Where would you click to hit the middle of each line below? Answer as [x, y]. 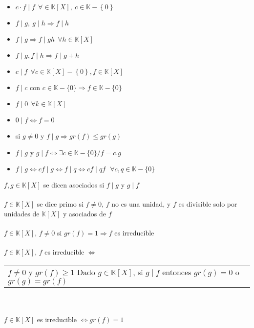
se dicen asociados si [74, 185]
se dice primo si [60, 204]
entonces [177, 272]
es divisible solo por [208, 204]
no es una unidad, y [141, 204]
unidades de [22, 213]
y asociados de [84, 213]
